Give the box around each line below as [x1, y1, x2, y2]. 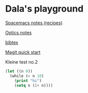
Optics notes [5, 29, 32, 35]
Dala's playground [5, 3, 83, 15]
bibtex [5, 39, 19, 45]
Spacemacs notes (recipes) [5, 20, 63, 26]
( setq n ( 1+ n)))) [14, 83, 53, 88]
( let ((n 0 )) [5, 69, 33, 74]
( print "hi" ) [14, 78, 42, 83]
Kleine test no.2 [5, 59, 38, 65]
